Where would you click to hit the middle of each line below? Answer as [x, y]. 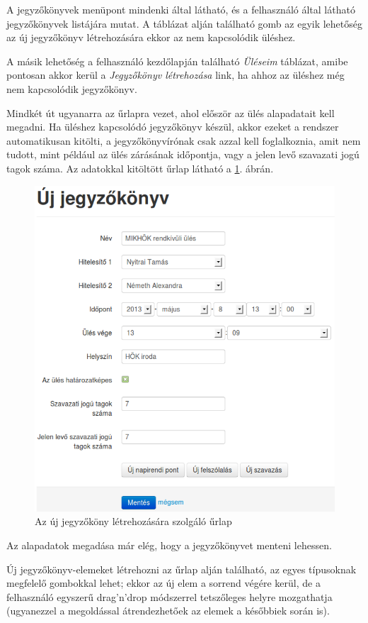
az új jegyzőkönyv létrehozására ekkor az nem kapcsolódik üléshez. [151, 37]
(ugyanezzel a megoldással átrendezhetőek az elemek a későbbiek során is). [168, 611]
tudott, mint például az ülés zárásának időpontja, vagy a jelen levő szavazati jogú [183, 154]
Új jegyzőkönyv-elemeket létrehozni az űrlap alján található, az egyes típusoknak [182, 569]
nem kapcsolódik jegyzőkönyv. [72, 88]
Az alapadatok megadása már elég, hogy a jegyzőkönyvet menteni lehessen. [169, 545]
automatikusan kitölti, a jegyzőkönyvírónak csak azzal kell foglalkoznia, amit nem [184, 140]
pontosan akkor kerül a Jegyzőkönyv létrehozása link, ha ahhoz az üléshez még [176, 75]
